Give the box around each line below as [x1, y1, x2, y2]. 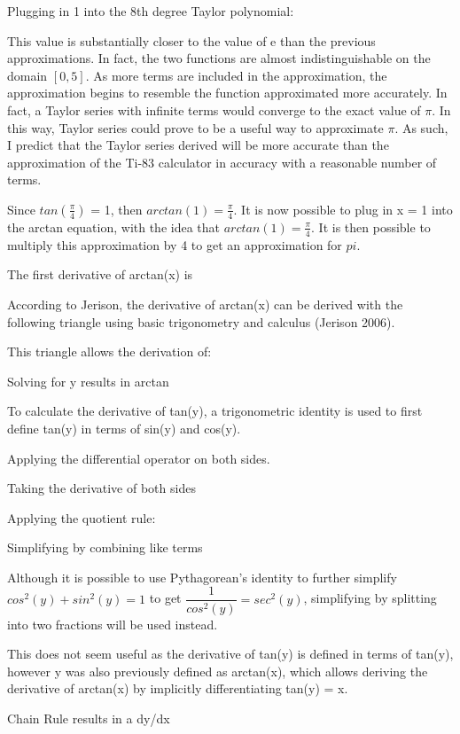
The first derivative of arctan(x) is [7, 265, 193, 284]
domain [7, 66, 48, 84]
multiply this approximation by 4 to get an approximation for [7, 235, 342, 254]
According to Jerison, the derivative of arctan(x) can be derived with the [7, 294, 403, 313]
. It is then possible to [311, 217, 431, 236]
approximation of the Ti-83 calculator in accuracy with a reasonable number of [7, 152, 437, 171]
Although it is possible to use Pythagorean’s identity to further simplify [7, 567, 397, 586]
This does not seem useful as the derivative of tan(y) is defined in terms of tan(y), [7, 644, 454, 663]
